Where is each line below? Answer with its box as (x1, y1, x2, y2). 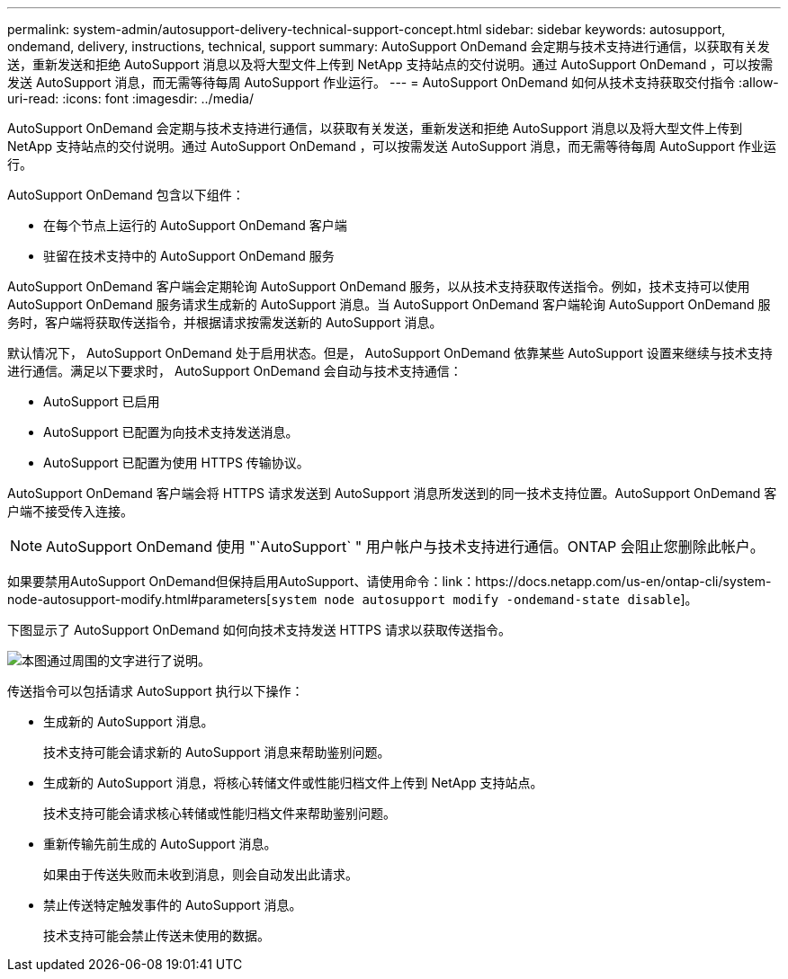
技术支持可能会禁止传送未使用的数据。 (43, 928, 270, 943)
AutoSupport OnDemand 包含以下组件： (7, 187, 245, 202)
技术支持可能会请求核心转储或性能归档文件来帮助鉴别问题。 (43, 805, 396, 821)
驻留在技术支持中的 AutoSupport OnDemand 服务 (43, 248, 335, 263)
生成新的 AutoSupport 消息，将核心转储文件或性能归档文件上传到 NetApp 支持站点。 (43, 775, 543, 790)
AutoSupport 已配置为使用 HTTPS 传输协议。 (43, 455, 309, 470)
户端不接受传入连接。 (7, 503, 133, 519)
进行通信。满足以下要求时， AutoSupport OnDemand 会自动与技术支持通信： (7, 363, 462, 378)
